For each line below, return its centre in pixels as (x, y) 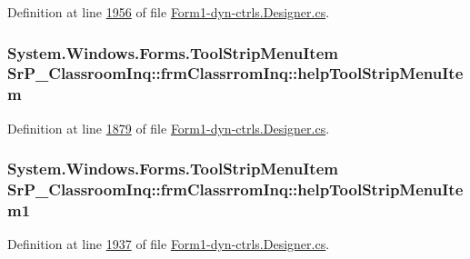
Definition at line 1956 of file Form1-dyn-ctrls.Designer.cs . (169, 12)
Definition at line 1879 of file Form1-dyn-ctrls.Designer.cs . (169, 128)
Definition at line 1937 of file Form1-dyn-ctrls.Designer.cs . (169, 244)
